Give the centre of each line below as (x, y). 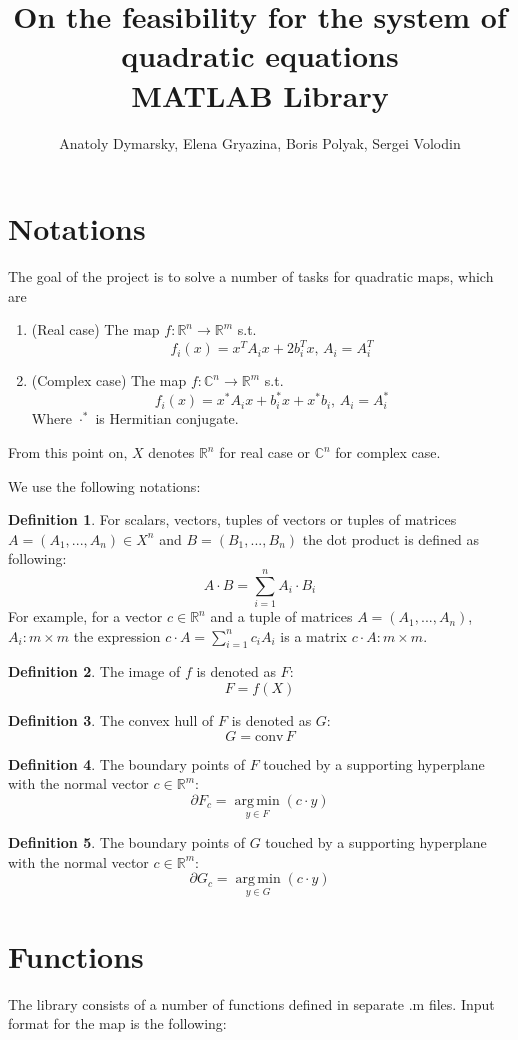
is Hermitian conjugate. (167, 418)
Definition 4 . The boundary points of (126, 763)
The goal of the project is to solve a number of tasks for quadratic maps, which (251, 276)
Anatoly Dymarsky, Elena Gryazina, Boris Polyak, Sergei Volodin (260, 142)
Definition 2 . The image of (94, 671)
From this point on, (68, 452)
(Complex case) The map (109, 380)
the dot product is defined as (391, 538)
